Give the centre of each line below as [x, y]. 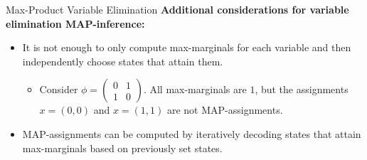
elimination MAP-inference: [75, 23]
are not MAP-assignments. [225, 110]
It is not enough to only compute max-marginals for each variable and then [187, 47]
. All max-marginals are [195, 89]
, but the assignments [302, 89]
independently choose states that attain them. [123, 61]
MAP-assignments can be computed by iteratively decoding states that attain [192, 133]
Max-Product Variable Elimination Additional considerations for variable [177, 9]
